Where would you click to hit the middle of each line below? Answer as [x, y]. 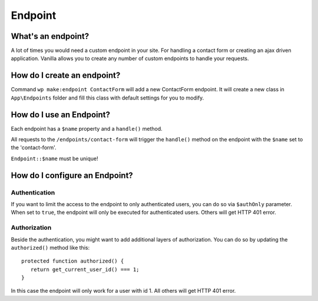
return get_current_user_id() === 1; [85, 269]
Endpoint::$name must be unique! [54, 158]
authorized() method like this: [50, 247]
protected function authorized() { [73, 261]
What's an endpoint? [50, 36]
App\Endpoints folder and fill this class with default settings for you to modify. [107, 98]
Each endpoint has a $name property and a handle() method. [87, 128]
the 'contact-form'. [34, 148]
